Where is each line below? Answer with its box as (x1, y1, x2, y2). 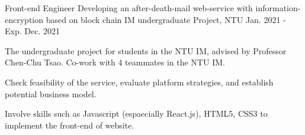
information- (255, 2, 301, 14)
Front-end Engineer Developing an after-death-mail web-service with (5, 2, 253, 14)
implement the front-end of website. (5, 118, 134, 131)
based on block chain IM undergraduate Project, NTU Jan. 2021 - (46, 13, 286, 25)
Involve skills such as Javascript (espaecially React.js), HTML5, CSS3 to (5, 107, 268, 120)
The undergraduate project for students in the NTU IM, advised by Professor (5, 44, 287, 57)
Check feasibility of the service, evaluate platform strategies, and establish (5, 75, 274, 88)
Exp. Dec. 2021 (5, 25, 60, 37)
